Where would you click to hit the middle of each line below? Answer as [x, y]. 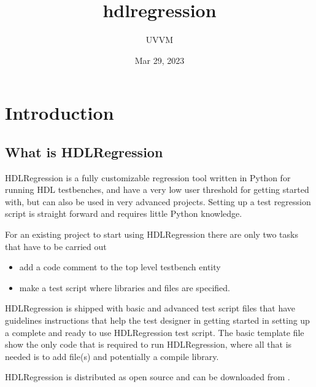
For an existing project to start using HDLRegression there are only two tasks [152, 234]
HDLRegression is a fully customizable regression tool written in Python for [148, 177]
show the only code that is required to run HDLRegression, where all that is [148, 344]
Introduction [60, 113]
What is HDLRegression [84, 151]
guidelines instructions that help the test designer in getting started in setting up [157, 320]
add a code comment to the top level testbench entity [120, 267]
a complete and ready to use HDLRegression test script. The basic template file [155, 332]
